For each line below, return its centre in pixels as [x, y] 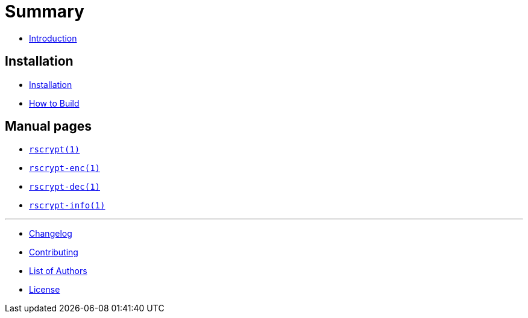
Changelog [51, 234]
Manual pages [48, 126]
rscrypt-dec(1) [65, 187]
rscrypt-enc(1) [65, 168]
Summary [45, 11]
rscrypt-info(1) [67, 206]
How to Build [54, 103]
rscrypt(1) [55, 150]
